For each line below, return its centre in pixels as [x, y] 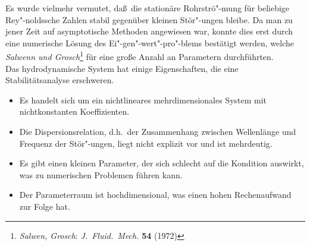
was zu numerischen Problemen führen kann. [101, 174]
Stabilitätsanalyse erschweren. [60, 80]
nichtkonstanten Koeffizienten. [74, 111]
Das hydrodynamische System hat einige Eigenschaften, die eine [122, 68]
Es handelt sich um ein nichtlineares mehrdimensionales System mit [143, 100]
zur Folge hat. [45, 206]
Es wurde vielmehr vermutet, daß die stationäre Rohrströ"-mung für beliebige [148, 8]
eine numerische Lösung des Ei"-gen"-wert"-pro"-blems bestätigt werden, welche [150, 42]
